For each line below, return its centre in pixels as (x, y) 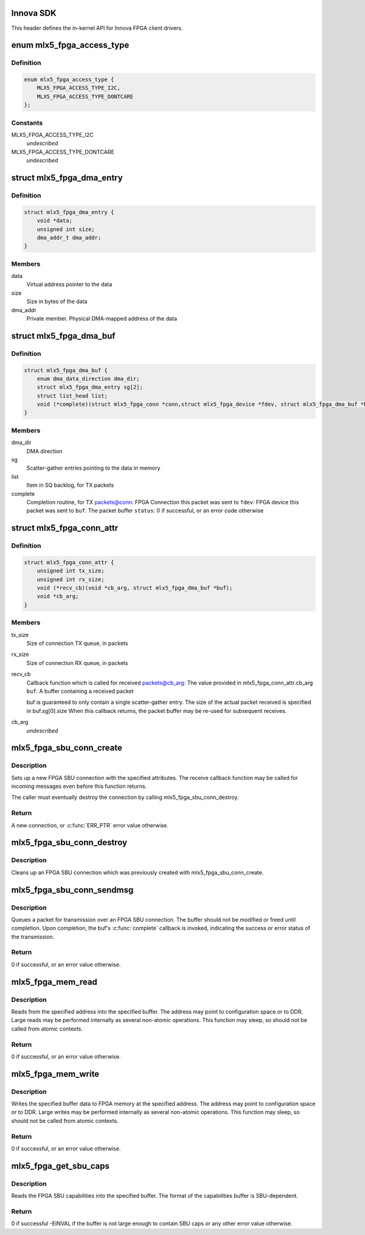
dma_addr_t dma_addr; (69, 238)
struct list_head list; (72, 396)
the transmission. (33, 936)
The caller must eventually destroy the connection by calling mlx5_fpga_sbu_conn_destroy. (125, 798)
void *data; (55, 221)
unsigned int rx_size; (71, 579)
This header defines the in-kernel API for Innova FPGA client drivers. (97, 28)
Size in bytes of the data (57, 302)
